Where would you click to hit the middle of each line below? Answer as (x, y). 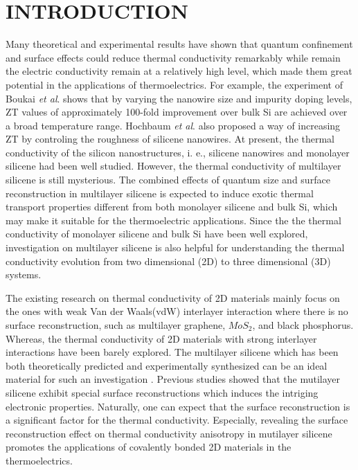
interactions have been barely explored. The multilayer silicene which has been (172, 352)
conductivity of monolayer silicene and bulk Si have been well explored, (157, 234)
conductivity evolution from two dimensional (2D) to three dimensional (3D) (168, 261)
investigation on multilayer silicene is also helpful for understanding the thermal (175, 247)
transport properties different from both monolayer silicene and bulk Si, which (172, 207)
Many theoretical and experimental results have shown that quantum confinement (179, 44)
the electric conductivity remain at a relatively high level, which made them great (179, 71)
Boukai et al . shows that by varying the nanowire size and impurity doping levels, (179, 98)
